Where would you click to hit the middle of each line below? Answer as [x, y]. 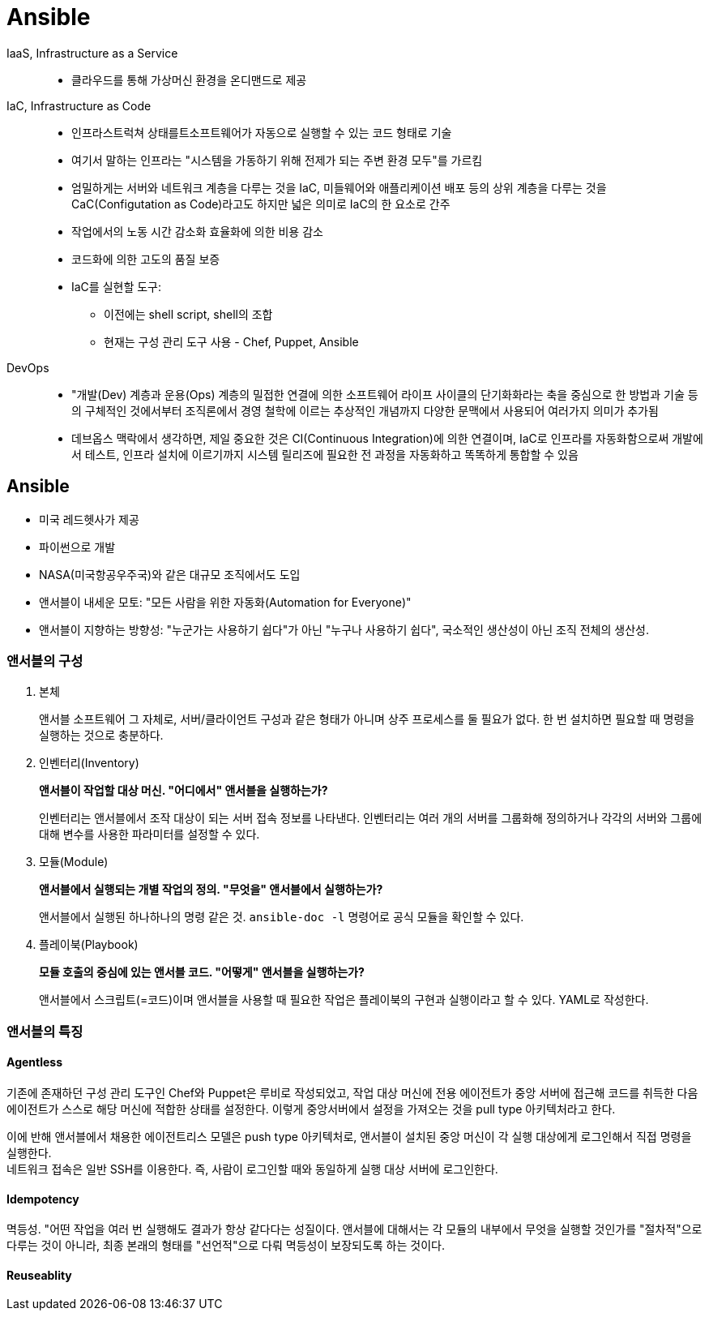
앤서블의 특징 [45, 1031]
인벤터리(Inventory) [89, 763]
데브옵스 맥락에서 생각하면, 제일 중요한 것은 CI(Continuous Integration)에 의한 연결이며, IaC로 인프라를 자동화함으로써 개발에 [387, 438]
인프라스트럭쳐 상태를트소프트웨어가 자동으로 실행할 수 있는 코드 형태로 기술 [262, 132]
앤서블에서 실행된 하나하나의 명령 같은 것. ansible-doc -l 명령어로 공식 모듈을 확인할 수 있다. [282, 917]
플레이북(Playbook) [89, 945]
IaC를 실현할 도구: [117, 286]
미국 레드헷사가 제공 [89, 519]
